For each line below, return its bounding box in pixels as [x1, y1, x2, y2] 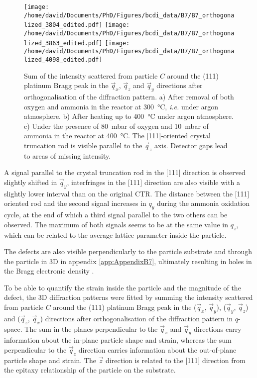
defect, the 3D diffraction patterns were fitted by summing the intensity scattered [4, 292, 253, 302]
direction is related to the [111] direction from [106, 355, 246, 365]
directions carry [194, 323, 242, 334]
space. [4, 323, 22, 334]
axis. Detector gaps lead [154, 140, 228, 150]
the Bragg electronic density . [4, 266, 94, 276]
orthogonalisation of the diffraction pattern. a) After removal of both [24, 91, 234, 101]
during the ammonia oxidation [157, 198, 250, 208]
